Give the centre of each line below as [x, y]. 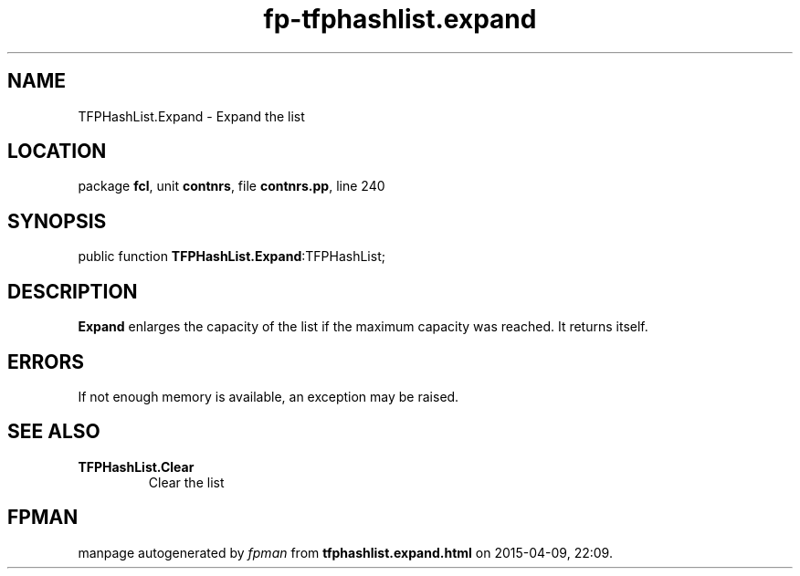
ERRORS [46, 361]
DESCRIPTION [73, 291]
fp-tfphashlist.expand [400, 19]
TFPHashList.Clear [136, 466]
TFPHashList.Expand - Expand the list [191, 116]
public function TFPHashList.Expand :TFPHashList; [232, 257]
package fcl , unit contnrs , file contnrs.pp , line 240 [232, 186]
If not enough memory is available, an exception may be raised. [268, 396]
